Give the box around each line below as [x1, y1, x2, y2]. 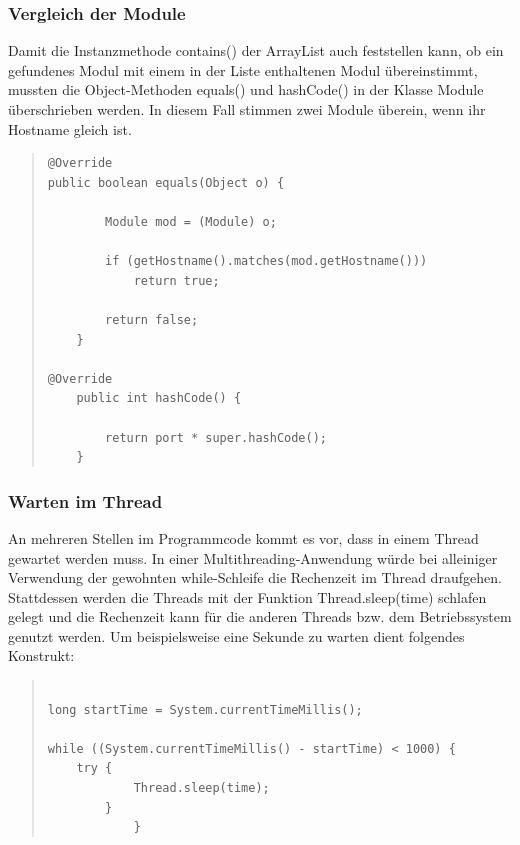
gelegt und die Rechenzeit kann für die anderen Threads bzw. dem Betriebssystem [8, 606, 512, 627]
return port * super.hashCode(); [105, 430, 327, 445]
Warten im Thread [8, 488, 163, 513]
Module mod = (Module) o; [105, 214, 277, 229]
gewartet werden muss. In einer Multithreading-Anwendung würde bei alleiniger [8, 547, 498, 568]
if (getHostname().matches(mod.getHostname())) [105, 254, 428, 269]
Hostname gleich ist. [8, 118, 132, 139]
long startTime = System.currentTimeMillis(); [47, 702, 363, 717]
